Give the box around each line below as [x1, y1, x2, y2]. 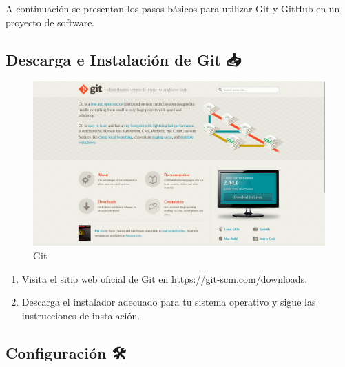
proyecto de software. [6, 14, 95, 29]
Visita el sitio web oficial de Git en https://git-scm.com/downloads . [21, 271, 308, 286]
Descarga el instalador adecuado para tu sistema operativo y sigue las [21, 295, 316, 309]
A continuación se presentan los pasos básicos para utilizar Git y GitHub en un [6, 1, 340, 15]
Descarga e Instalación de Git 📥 [6, 48, 242, 70]
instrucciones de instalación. [21, 308, 140, 322]
